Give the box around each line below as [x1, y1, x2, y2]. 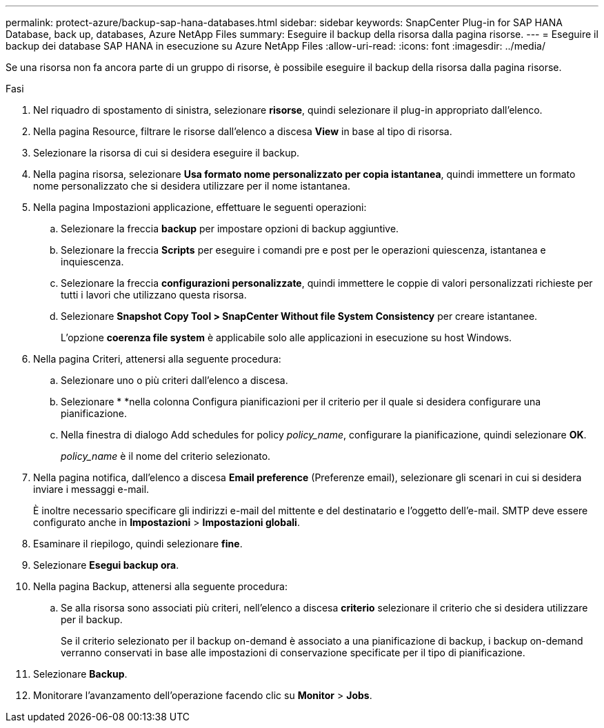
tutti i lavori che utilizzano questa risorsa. [61, 289, 247, 301]
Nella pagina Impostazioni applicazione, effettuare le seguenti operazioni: [33, 201, 367, 213]
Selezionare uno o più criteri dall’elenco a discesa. [61, 374, 288, 386]
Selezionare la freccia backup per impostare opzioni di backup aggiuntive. [61, 223, 399, 234]
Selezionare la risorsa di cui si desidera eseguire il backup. [33, 147, 300, 159]
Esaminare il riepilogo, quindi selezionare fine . [33, 538, 243, 549]
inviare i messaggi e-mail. [33, 483, 150, 495]
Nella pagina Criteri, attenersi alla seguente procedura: [33, 353, 281, 365]
